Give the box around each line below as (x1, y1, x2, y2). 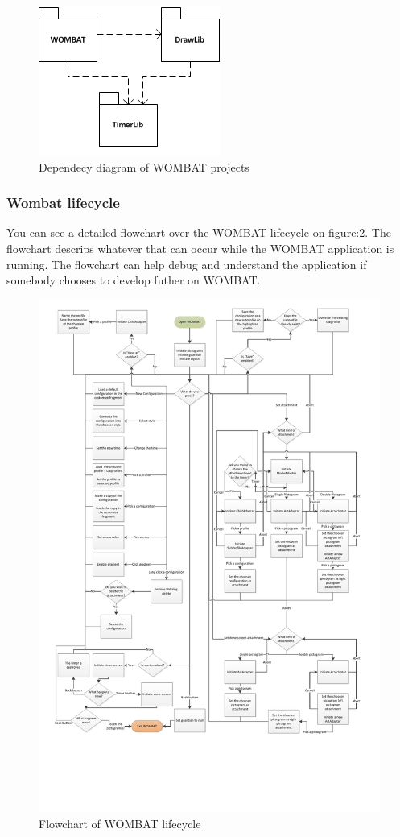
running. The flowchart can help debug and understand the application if (6, 255, 367, 272)
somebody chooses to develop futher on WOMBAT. (6, 271, 261, 288)
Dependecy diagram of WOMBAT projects (39, 158, 249, 175)
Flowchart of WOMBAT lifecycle (39, 814, 201, 831)
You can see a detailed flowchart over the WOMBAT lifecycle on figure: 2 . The (6, 224, 391, 241)
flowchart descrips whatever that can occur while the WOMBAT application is (6, 240, 394, 256)
